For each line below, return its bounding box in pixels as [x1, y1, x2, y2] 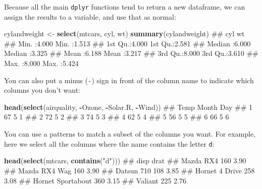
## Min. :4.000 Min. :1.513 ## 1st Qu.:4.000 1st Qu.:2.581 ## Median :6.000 [4, 38, 251, 48]
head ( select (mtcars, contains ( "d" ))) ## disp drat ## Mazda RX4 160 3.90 [4, 155, 246, 166]
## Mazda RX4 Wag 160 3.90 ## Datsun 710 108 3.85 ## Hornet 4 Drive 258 [4, 165, 255, 175]
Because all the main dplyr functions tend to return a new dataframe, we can [4, 2, 245, 12]
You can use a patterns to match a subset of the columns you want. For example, [4, 129, 256, 139]
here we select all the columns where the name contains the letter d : [4, 138, 215, 149]
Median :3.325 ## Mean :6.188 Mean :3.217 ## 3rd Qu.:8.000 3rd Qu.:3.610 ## [4, 48, 258, 58]
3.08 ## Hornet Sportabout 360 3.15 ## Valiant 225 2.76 [4, 175, 186, 185]
